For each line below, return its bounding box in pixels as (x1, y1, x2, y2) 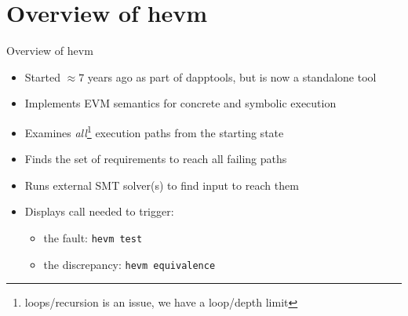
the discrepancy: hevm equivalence (43, 256, 216, 272)
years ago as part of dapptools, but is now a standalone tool (87, 68, 377, 85)
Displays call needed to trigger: (24, 203, 174, 220)
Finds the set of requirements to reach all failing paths (24, 151, 287, 167)
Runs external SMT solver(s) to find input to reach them (24, 176, 299, 193)
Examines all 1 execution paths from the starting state (24, 122, 284, 140)
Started (24, 68, 60, 85)
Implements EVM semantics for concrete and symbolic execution (24, 95, 337, 111)
